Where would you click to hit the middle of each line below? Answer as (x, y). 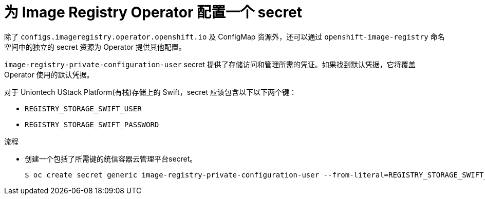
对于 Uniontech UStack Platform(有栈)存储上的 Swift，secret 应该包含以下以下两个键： (150, 92)
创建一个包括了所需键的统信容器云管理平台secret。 (111, 158)
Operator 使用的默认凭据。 (49, 74)
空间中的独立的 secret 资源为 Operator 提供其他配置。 (95, 47)
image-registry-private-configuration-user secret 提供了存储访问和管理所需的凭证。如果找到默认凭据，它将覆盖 (210, 64)
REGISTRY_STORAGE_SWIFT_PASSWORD (92, 124)
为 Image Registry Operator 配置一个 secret (153, 12)
